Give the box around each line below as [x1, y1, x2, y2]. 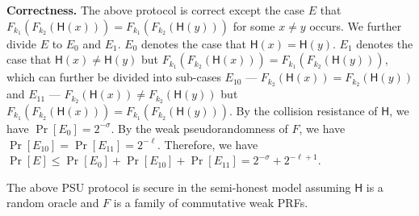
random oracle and [6, 194, 99, 211]
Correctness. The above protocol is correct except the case [6, 2, 305, 18]
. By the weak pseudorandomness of [111, 119, 288, 136]
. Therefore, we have [157, 135, 258, 152]
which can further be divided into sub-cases [6, 69, 221, 85]
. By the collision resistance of [229, 102, 378, 118]
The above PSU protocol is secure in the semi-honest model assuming [6, 178, 351, 195]
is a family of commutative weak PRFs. [113, 194, 308, 211]
